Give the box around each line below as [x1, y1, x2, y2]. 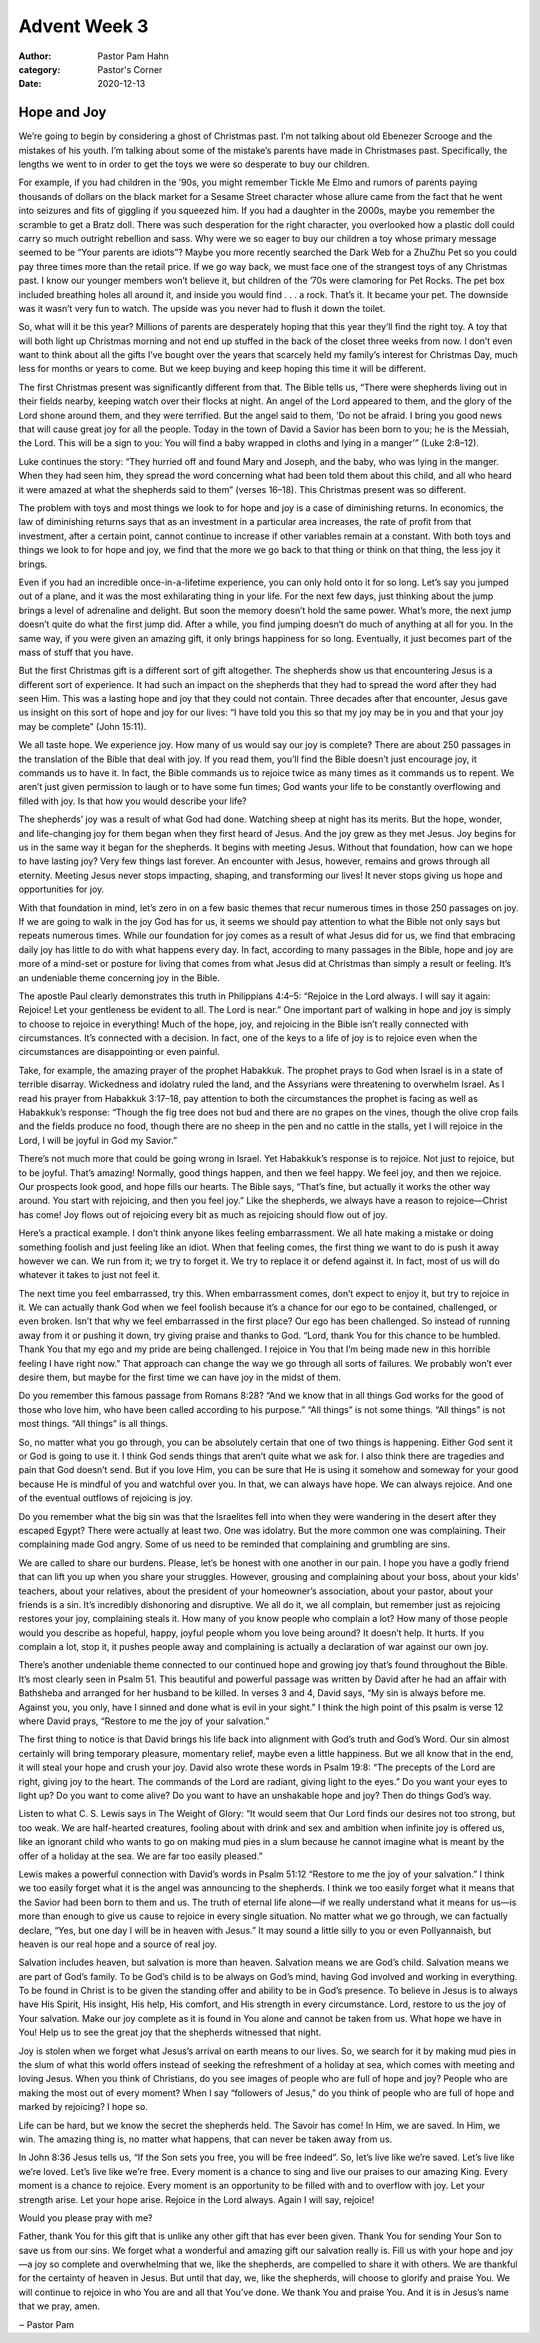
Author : [18, 50, 52, 62]
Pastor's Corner [97, 63, 163, 75]
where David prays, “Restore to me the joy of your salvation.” [18, 1715, 270, 1727]
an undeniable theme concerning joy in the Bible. [18, 971, 220, 984]
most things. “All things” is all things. [18, 1418, 169, 1430]
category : [18, 63, 61, 75]
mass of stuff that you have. [18, 646, 134, 658]
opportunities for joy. [18, 883, 105, 895]
